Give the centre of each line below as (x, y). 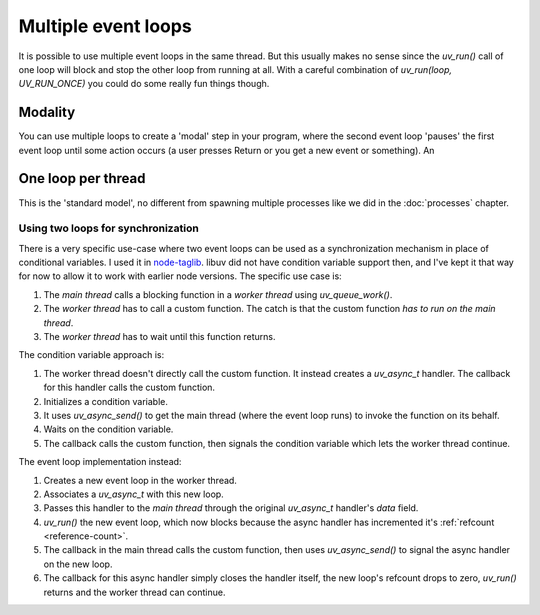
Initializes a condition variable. (106, 401)
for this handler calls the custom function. (129, 387)
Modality (47, 112)
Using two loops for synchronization (108, 228)
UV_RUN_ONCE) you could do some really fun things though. (144, 84)
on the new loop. (78, 564)
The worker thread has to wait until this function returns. (159, 337)
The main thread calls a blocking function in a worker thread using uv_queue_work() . (218, 294)
